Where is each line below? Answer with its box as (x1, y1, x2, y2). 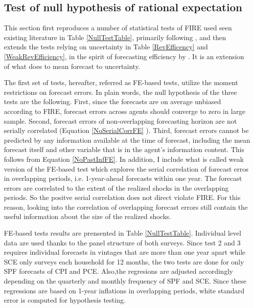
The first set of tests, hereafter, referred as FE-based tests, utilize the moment (4, 77, 238, 88)
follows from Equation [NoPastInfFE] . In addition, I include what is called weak (4, 154, 244, 164)
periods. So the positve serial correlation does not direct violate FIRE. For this (4, 192, 241, 202)
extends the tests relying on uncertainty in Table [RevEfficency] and (4, 42, 208, 52)
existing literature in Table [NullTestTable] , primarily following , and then (4, 32, 226, 42)
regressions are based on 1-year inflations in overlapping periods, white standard (4, 285, 245, 295)
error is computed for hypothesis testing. (4, 295, 126, 305)
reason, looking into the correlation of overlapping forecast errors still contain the (4, 201, 248, 212)
